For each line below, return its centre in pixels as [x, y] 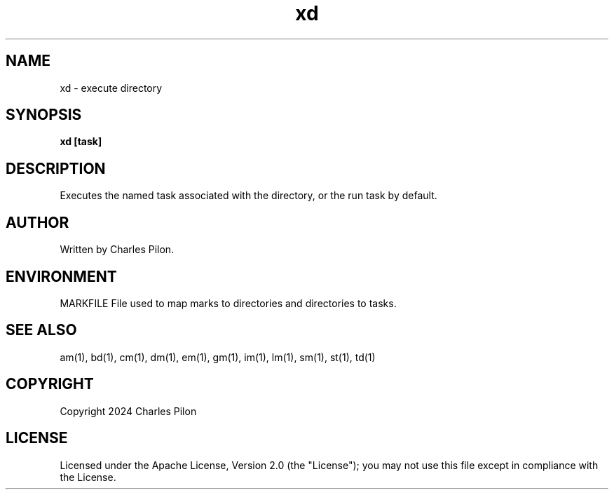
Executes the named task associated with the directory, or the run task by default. [248, 196]
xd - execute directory [111, 88]
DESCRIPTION [56, 168]
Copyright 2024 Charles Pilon [128, 411]
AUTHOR [37, 222]
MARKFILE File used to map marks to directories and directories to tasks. [228, 303]
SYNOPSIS [44, 115]
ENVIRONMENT [61, 276]
